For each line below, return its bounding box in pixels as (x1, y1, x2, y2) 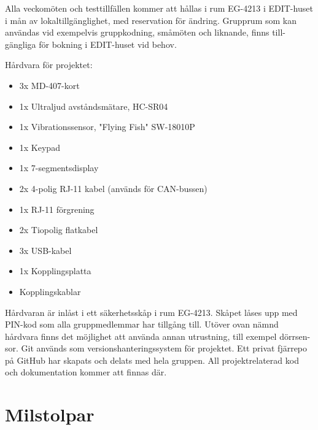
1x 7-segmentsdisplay (19, 161, 99, 174)
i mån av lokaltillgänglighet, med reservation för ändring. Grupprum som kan (5, 13, 297, 26)
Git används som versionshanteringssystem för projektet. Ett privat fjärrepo (21, 342, 308, 355)
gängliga (5, 37, 36, 50)
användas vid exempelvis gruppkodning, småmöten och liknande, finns (5, 26, 270, 39)
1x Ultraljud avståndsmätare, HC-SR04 (19, 99, 168, 112)
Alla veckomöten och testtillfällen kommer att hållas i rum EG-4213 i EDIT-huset (5, 2, 313, 14)
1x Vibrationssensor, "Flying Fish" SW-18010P (19, 120, 195, 133)
